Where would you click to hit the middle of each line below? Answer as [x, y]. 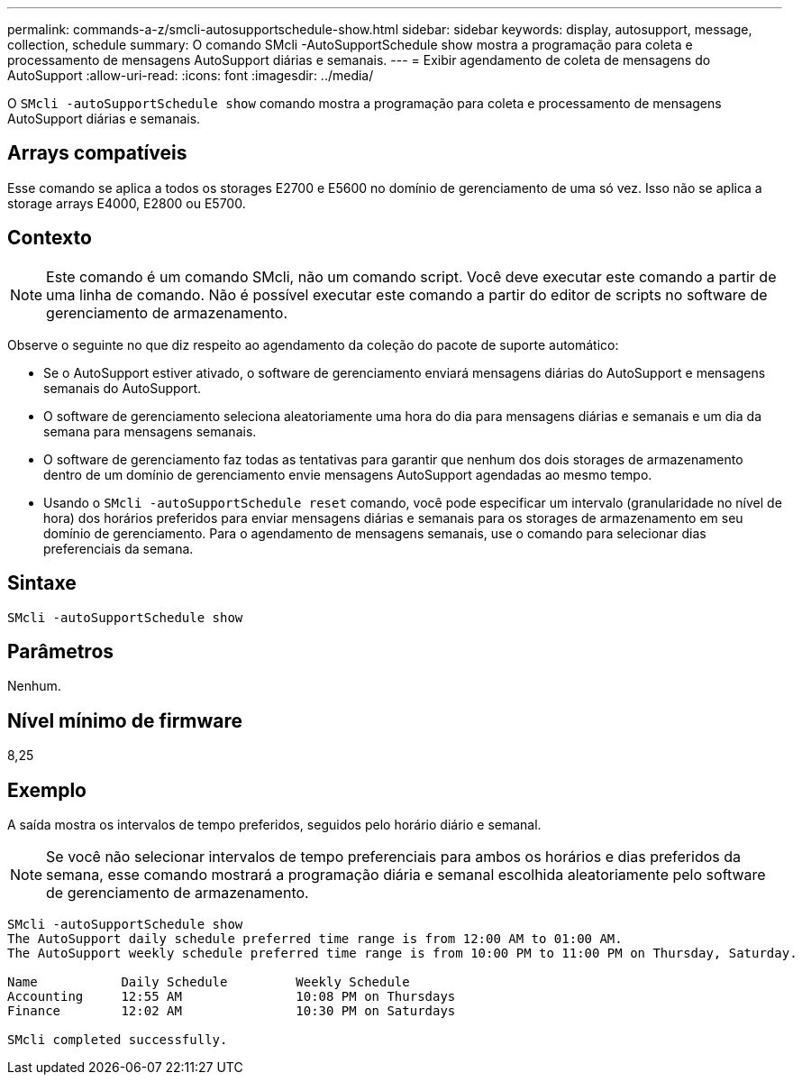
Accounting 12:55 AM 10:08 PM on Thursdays [232, 997]
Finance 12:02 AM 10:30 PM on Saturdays [232, 1011]
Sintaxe [42, 583]
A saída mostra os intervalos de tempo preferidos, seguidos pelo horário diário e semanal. [274, 825]
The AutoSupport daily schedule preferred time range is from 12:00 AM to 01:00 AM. [315, 939]
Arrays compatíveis [97, 153]
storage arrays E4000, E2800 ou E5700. [127, 203]
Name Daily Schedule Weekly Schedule [209, 982]
